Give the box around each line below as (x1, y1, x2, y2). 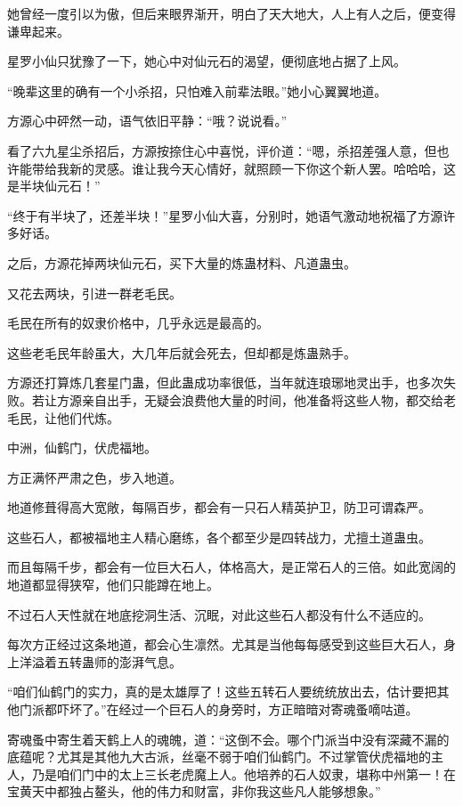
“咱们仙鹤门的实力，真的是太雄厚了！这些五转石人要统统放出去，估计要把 (7, 682, 437, 701)
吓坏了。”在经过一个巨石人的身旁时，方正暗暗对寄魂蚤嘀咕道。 (56, 700, 418, 719)
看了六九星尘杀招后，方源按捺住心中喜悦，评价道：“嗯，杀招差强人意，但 (7, 141, 437, 159)
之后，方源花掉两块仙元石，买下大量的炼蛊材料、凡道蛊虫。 (7, 253, 356, 272)
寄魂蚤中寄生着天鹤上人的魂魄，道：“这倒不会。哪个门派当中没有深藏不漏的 (7, 729, 450, 748)
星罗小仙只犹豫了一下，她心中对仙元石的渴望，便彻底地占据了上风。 (7, 52, 406, 70)
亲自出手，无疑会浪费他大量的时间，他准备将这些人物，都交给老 (81, 390, 456, 409)
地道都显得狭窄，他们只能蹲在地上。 (7, 575, 219, 594)
